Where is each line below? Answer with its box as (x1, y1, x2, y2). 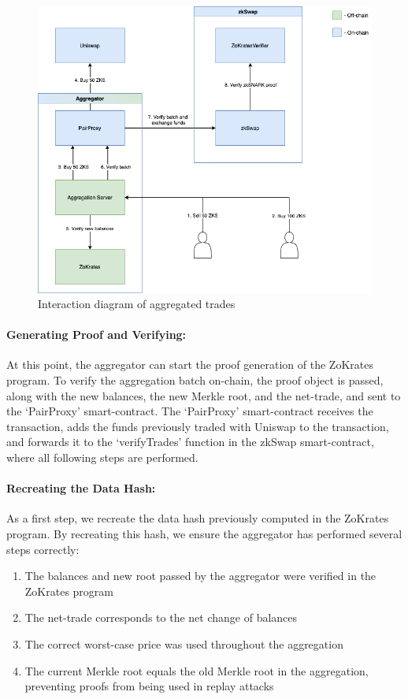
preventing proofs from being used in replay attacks (24, 678, 274, 694)
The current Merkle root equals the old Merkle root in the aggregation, (24, 662, 369, 679)
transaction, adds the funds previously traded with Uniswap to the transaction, (6, 418, 389, 434)
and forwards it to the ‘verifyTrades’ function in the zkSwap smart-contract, (6, 433, 374, 450)
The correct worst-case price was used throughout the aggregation (24, 636, 343, 652)
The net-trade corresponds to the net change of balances (24, 609, 298, 626)
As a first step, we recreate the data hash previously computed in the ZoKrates (6, 510, 389, 526)
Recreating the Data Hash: (6, 480, 156, 496)
